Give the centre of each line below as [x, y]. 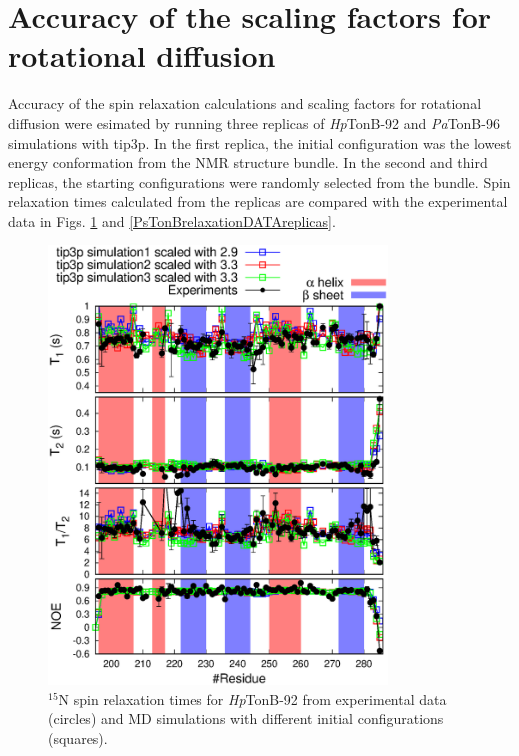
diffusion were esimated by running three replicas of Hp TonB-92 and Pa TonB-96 [254, 122]
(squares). [78, 738]
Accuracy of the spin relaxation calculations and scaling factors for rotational [245, 103]
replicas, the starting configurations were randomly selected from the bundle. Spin [259, 181]
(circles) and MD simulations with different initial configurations [246, 718]
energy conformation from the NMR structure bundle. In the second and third [248, 162]
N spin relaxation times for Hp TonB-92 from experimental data [252, 698]
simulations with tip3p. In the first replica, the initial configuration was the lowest [260, 142]
